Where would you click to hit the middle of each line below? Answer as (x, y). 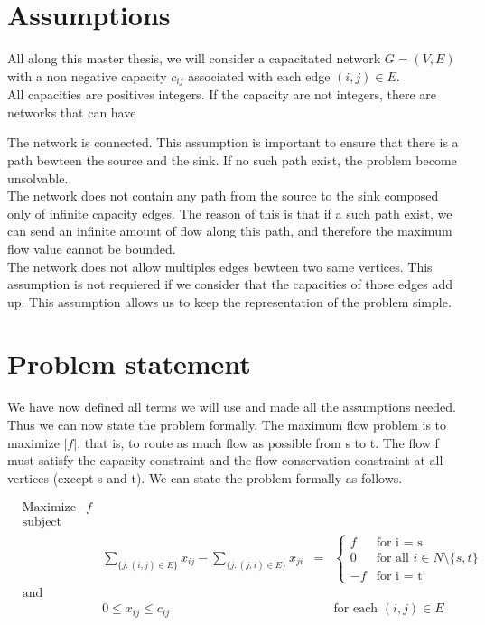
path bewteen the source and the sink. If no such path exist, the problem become (232, 159)
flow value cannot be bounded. (92, 248)
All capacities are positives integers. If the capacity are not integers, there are (222, 94)
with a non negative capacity (87, 75)
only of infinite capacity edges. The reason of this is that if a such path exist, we (230, 213)
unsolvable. (38, 177)
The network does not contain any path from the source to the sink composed (223, 196)
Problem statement (129, 364)
